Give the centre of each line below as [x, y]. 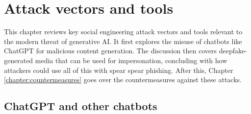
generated [19, 60]
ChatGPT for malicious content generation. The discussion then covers [110, 51]
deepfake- [233, 51]
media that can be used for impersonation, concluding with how [131, 60]
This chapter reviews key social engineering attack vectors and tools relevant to [123, 32]
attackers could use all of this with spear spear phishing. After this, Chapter [119, 70]
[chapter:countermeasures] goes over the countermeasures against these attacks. [123, 80]
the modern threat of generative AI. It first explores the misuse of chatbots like [123, 41]
